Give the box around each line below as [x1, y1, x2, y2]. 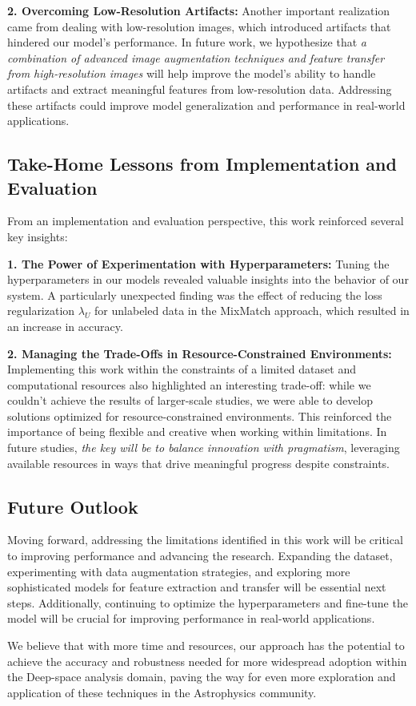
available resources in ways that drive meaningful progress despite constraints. [7, 454, 390, 471]
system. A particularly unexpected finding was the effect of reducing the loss [7, 286, 382, 303]
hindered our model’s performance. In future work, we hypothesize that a [7, 34, 366, 50]
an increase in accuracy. [7, 317, 123, 334]
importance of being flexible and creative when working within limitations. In [7, 423, 387, 440]
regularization [7, 302, 75, 319]
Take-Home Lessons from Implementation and [7, 151, 397, 176]
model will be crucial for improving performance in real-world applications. [7, 610, 375, 627]
